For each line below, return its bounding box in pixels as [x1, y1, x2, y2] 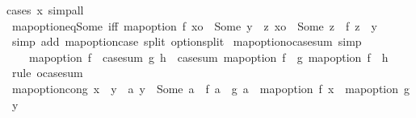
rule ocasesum [11, 64, 83, 81]
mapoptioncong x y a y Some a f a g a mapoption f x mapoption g [11, 79, 410, 96]
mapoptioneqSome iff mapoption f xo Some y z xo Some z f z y [11, 17, 377, 34]
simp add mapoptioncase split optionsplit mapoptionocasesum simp [11, 33, 362, 50]
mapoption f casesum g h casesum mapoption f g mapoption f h [28, 48, 389, 65]
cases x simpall [6, 2, 84, 18]
